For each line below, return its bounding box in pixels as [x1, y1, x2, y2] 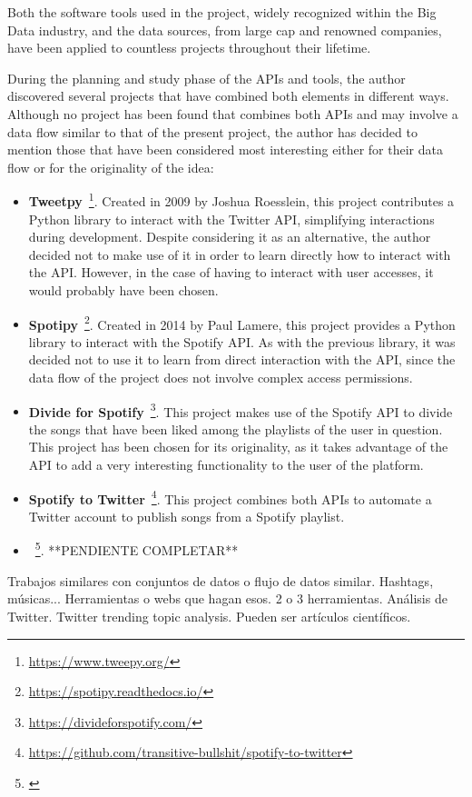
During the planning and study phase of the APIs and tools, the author [7, 68, 406, 87]
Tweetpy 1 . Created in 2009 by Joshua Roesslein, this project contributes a [28, 189, 455, 210]
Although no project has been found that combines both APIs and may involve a [7, 104, 458, 123]
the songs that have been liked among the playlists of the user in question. [28, 419, 443, 438]
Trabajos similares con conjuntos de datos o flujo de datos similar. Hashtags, [7, 571, 434, 590]
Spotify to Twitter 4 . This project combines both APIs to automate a [28, 486, 432, 508]
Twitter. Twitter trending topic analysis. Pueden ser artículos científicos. [7, 606, 411, 625]
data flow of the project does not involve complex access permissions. [28, 368, 413, 386]
